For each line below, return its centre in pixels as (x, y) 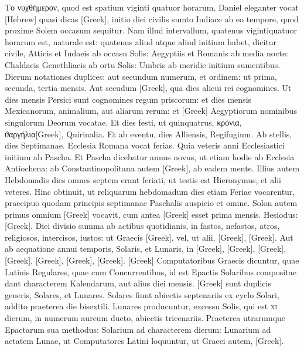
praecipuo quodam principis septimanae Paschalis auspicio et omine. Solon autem (151, 203)
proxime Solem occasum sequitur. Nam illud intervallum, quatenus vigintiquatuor (151, 30)
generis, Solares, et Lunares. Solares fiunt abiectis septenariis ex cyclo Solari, (142, 294)
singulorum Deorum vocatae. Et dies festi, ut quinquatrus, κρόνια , (123, 122)
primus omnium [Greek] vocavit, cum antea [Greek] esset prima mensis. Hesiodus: (151, 214)
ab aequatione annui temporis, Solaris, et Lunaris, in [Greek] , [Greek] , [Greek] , (146, 249)
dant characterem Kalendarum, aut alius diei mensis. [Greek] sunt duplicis (138, 283)
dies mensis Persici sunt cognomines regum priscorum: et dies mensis (128, 99)
